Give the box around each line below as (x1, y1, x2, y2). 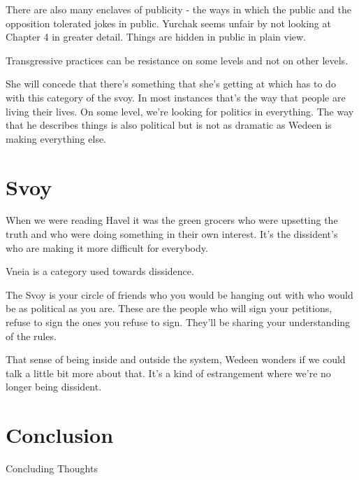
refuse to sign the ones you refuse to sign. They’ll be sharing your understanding (6, 315, 351, 330)
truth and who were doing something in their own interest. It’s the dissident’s (6, 227, 338, 241)
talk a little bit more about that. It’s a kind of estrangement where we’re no (6, 365, 331, 380)
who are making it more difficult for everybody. (6, 240, 208, 255)
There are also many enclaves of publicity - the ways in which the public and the (6, 2, 351, 16)
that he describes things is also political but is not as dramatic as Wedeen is (6, 118, 332, 132)
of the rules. (6, 328, 57, 343)
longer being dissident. (6, 379, 102, 394)
